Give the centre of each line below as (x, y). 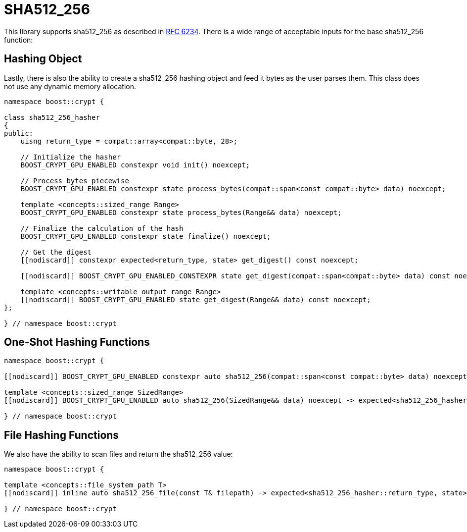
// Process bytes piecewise (75, 181)
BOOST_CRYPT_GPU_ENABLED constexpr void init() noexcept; (135, 165)
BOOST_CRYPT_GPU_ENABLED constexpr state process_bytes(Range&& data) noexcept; (181, 212)
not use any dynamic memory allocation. (70, 86)
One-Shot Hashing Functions (77, 342)
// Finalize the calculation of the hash (102, 228)
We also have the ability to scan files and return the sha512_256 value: (118, 454)
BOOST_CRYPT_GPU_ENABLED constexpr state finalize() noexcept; (146, 236)
